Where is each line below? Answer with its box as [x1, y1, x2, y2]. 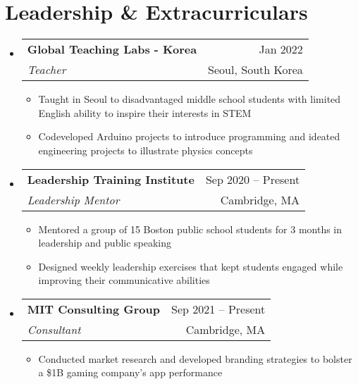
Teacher [27, 61, 66, 78]
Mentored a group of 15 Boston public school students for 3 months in [38, 221, 342, 236]
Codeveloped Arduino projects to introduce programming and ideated [38, 129, 340, 144]
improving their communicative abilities [38, 273, 210, 287]
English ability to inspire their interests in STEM [38, 105, 252, 120]
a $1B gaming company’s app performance [38, 365, 223, 380]
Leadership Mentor [27, 191, 120, 208]
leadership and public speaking [38, 235, 172, 250]
